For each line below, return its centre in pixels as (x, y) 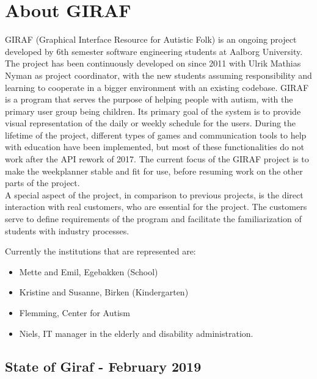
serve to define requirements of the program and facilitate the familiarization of (153, 219)
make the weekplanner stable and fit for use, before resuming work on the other (154, 171)
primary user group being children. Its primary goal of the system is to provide (153, 111)
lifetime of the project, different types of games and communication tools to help (156, 135)
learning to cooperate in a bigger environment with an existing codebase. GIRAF (157, 87)
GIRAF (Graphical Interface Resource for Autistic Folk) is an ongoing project (151, 39)
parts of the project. (42, 183)
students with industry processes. (67, 230)
